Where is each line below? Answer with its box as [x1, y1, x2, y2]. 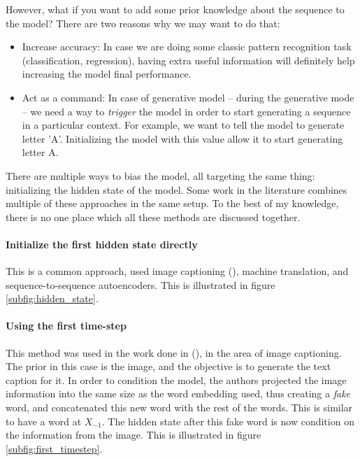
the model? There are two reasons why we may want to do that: [6, 15, 280, 30]
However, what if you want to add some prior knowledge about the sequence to [6, 2, 345, 16]
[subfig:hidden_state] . [6, 291, 99, 306]
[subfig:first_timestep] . [6, 441, 103, 455]
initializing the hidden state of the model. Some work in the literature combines [6, 182, 347, 197]
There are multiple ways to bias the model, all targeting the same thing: [6, 168, 315, 183]
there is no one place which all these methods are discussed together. [6, 209, 301, 224]
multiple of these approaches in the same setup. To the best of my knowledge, [6, 196, 339, 211]
